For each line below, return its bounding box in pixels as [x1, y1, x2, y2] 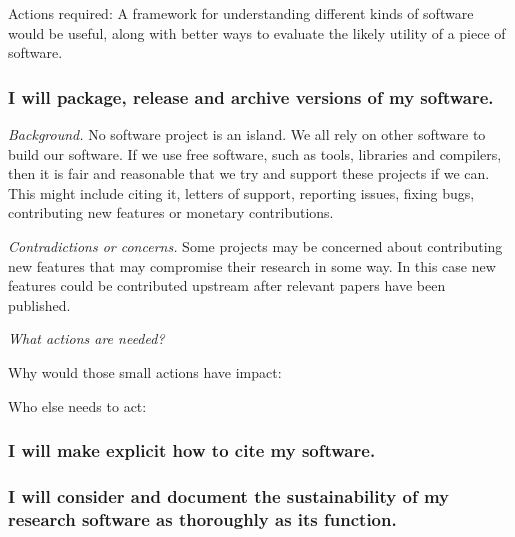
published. [8, 294, 71, 315]
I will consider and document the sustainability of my [8, 483, 450, 508]
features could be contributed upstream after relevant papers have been [8, 275, 446, 296]
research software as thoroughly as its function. [8, 506, 397, 531]
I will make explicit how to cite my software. [8, 438, 376, 463]
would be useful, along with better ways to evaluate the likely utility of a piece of [8, 22, 506, 43]
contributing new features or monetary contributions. [8, 202, 334, 223]
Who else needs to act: [8, 395, 147, 416]
